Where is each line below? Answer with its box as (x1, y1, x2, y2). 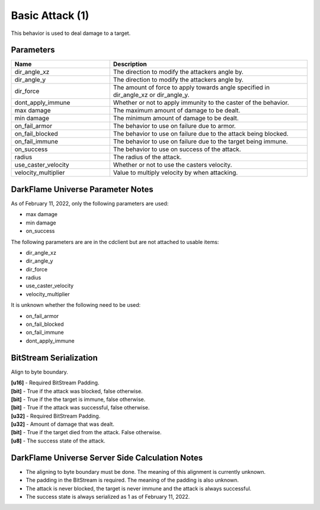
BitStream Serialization (11, 352, 98, 363)
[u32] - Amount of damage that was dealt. (11, 421, 115, 428)
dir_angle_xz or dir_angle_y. (113, 91, 190, 99)
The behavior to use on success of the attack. (113, 145, 241, 153)
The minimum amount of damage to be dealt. (113, 114, 239, 123)
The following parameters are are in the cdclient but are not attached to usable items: (11, 238, 219, 245)
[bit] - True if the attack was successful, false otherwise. (11, 404, 150, 411)
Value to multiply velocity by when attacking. (113, 169, 238, 177)
